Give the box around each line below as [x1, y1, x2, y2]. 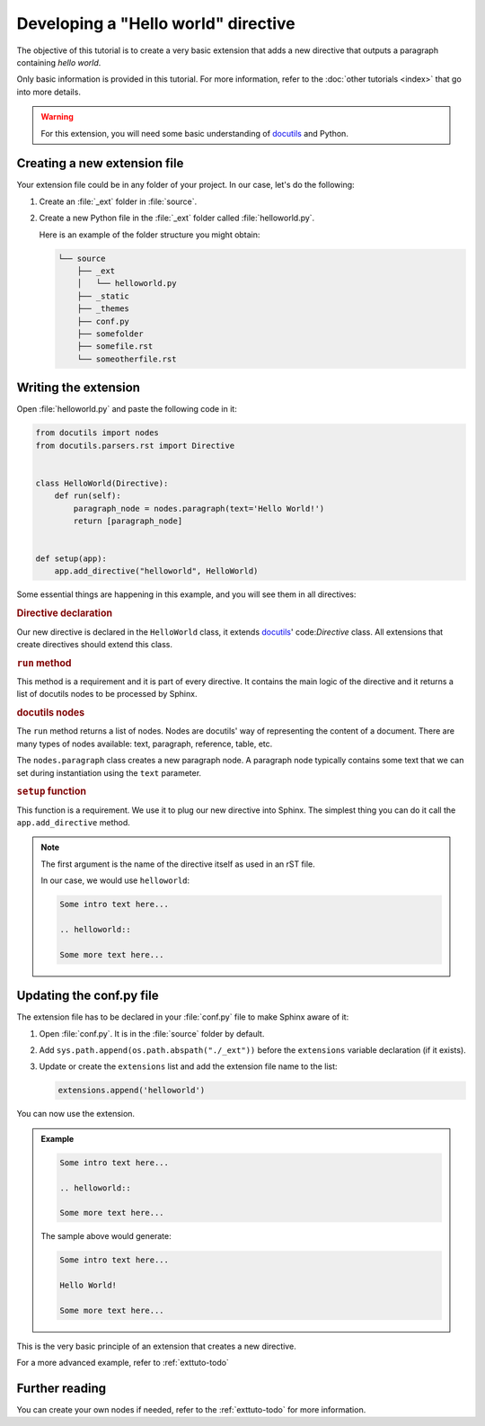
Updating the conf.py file [16, 988, 159, 1003]
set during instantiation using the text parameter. [16, 767, 202, 778]
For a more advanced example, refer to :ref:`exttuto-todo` [16, 1358, 229, 1368]
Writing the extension [16, 380, 141, 396]
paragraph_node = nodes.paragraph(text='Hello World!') [73, 504, 325, 513]
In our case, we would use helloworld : [40, 875, 190, 886]
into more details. [16, 86, 81, 97]
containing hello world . [16, 57, 101, 67]
